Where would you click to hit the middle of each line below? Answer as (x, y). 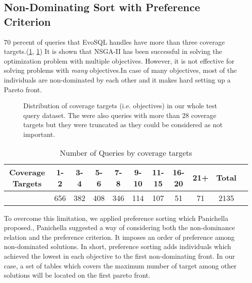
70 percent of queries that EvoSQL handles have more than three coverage (114, 42)
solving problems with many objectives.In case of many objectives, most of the (120, 70)
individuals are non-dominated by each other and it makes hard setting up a (117, 79)
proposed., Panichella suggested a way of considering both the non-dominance (119, 227)
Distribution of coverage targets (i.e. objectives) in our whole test (120, 106)
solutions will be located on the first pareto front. (77, 275)
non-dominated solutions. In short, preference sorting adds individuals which (118, 246)
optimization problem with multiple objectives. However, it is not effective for (119, 60)
